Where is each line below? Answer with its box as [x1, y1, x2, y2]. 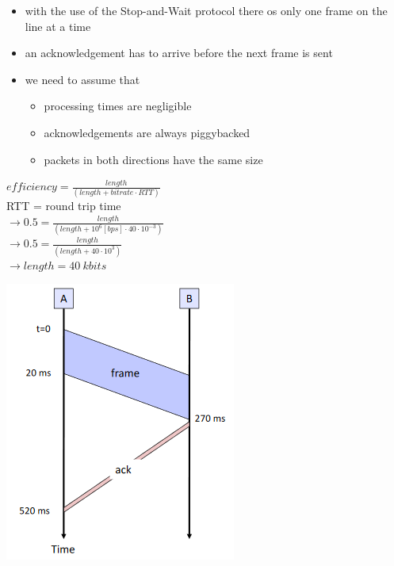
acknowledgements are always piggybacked [44, 124, 251, 140]
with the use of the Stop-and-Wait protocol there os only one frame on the [25, 2, 388, 18]
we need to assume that [25, 71, 140, 87]
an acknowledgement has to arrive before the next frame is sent [25, 44, 333, 61]
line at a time [25, 17, 91, 34]
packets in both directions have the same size [44, 151, 263, 167]
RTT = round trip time [6, 197, 121, 214]
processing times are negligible [44, 98, 192, 114]
